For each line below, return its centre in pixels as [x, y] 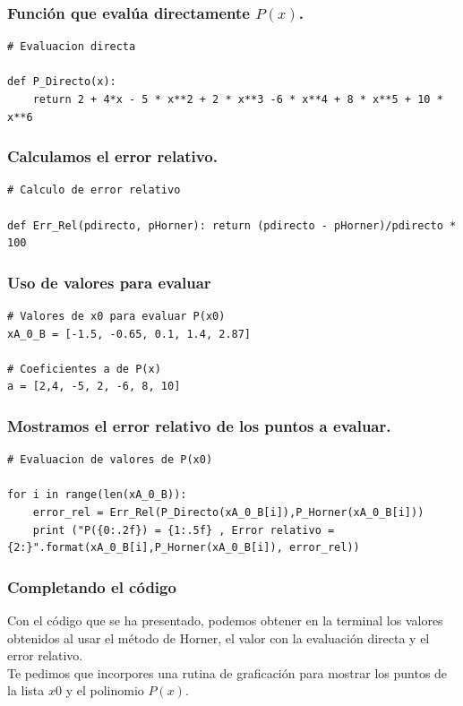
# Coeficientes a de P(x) [84, 369]
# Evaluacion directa [72, 47]
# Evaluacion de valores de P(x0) [110, 460]
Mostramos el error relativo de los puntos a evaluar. [199, 425]
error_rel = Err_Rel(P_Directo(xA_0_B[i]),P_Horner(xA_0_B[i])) [228, 512]
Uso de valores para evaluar [109, 282]
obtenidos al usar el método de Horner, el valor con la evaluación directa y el [219, 637]
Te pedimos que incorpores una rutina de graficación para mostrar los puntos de [227, 672]
